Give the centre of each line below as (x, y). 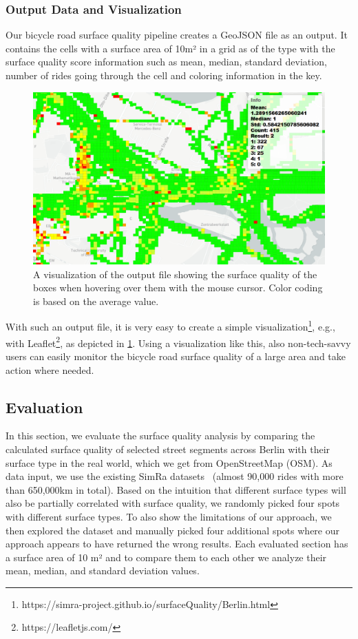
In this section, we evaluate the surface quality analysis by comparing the (160, 436)
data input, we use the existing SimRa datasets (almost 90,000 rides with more (175, 476)
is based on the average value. (96, 301)
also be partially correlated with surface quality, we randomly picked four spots (173, 503)
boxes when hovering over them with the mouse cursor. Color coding (178, 287)
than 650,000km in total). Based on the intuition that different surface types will (176, 489)
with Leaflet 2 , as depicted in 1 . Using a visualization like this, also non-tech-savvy (178, 342)
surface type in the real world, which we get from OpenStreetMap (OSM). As (169, 462)
